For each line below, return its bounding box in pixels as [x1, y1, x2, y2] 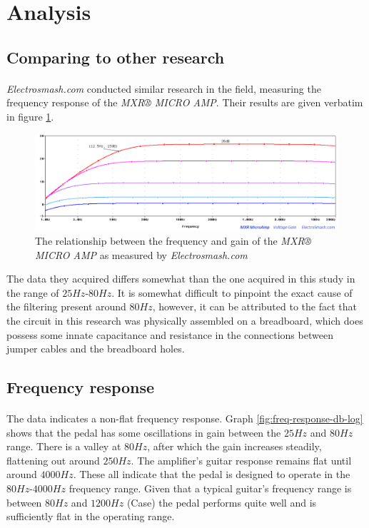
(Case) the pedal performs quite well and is [126, 494, 317, 509]
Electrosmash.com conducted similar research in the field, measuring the [6, 81, 321, 96]
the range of [6, 285, 59, 300]
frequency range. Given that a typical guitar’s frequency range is [69, 481, 352, 496]
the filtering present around [6, 299, 126, 314]
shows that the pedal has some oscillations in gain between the [6, 425, 281, 440]
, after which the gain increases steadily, [147, 439, 322, 454]
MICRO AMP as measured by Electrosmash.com [35, 247, 248, 262]
